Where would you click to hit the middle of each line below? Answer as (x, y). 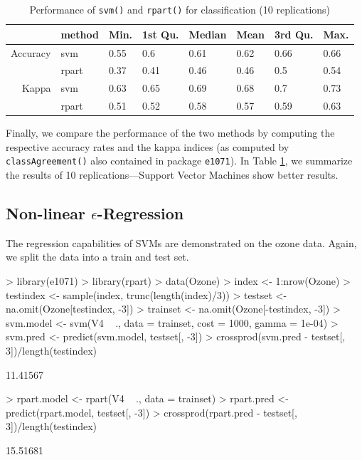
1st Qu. (161, 34)
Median (208, 34)
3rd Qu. (294, 34)
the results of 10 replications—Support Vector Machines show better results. (172, 174)
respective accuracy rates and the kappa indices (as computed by (148, 146)
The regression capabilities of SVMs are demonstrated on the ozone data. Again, (181, 242)
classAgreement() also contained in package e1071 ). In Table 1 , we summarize (179, 161)
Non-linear (46, 213)
